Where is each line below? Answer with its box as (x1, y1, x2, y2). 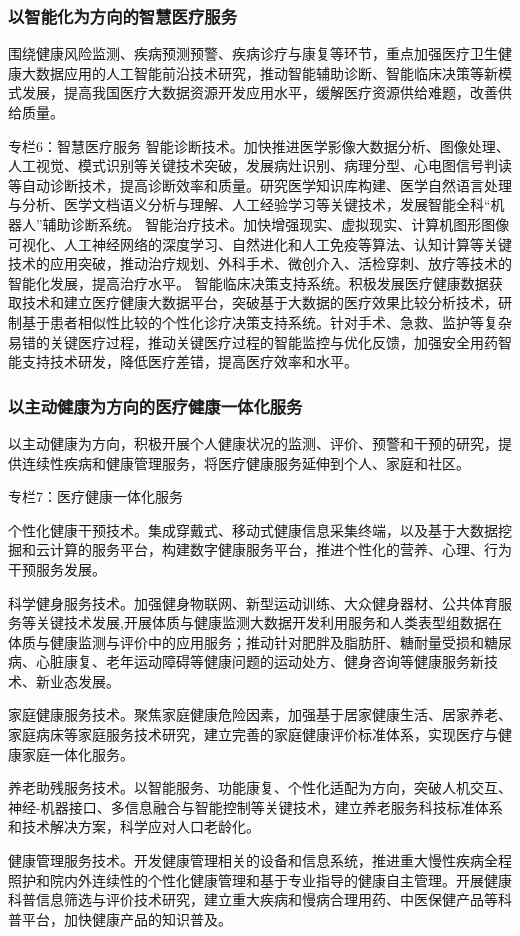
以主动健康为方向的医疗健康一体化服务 (8, 393, 303, 418)
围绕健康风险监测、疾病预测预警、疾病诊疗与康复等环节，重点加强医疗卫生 (8, 43, 498, 64)
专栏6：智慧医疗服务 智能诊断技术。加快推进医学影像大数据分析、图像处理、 (8, 135, 510, 156)
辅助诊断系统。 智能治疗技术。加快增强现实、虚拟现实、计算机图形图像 (42, 213, 510, 234)
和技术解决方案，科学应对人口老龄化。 (8, 816, 260, 837)
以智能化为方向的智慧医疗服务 (8, 3, 238, 28)
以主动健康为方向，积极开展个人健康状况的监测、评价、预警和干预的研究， (8, 432, 498, 453)
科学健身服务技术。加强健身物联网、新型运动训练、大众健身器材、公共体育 (8, 592, 498, 613)
